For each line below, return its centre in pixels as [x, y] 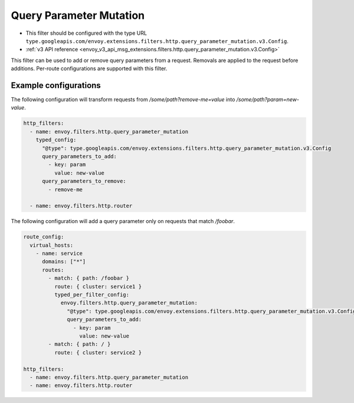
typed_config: [56, 140]
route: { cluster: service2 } [98, 352]
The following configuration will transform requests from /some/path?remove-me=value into [123, 100]
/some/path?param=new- [268, 100]
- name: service [59, 253]
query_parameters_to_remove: [84, 181]
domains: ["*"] [64, 262]
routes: [53, 270]
